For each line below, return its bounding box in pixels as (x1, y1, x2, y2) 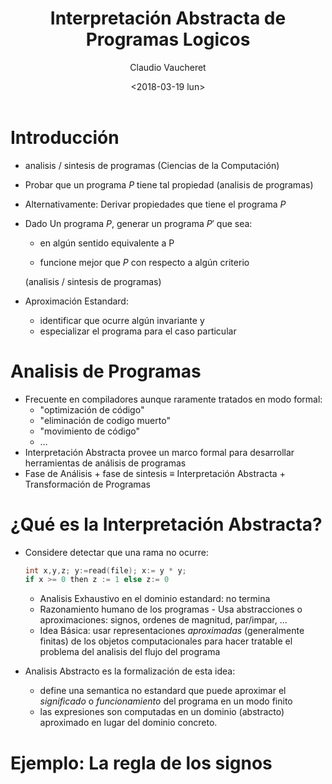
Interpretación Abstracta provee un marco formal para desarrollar (24, 446, 295, 458)
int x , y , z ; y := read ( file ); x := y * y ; (24, 565, 187, 576)
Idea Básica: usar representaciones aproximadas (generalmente (39, 625, 305, 637)
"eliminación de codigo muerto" (39, 414, 171, 426)
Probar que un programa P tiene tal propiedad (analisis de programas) (24, 178, 314, 191)
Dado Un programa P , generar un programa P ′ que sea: (24, 217, 253, 229)
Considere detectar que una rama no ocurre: (24, 546, 209, 558)
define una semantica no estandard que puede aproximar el (39, 685, 287, 697)
